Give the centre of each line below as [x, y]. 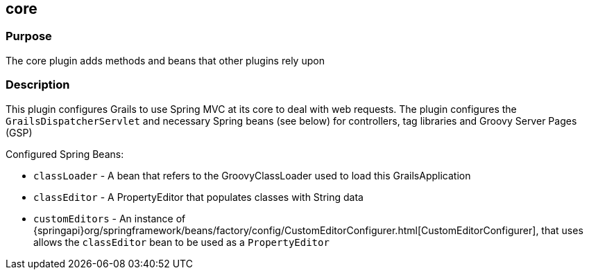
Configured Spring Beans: [65, 154]
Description [38, 85]
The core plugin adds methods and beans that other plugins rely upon [165, 60]
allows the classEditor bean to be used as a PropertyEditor [181, 242]
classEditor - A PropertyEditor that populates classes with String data [198, 197]
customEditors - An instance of [110, 218]
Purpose [29, 36]
